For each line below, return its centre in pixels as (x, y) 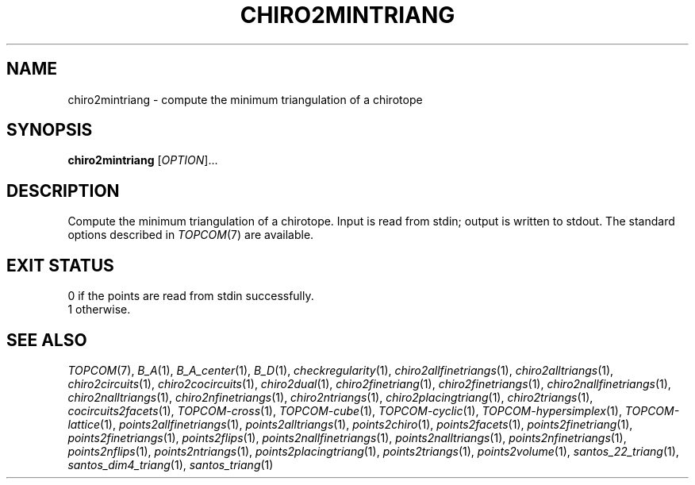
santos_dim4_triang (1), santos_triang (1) (171, 464)
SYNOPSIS (50, 130)
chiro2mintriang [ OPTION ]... (143, 160)
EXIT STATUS (60, 265)
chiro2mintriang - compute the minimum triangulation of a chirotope (245, 99)
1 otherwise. (99, 310)
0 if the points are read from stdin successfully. (191, 296)
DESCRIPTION (63, 191)
